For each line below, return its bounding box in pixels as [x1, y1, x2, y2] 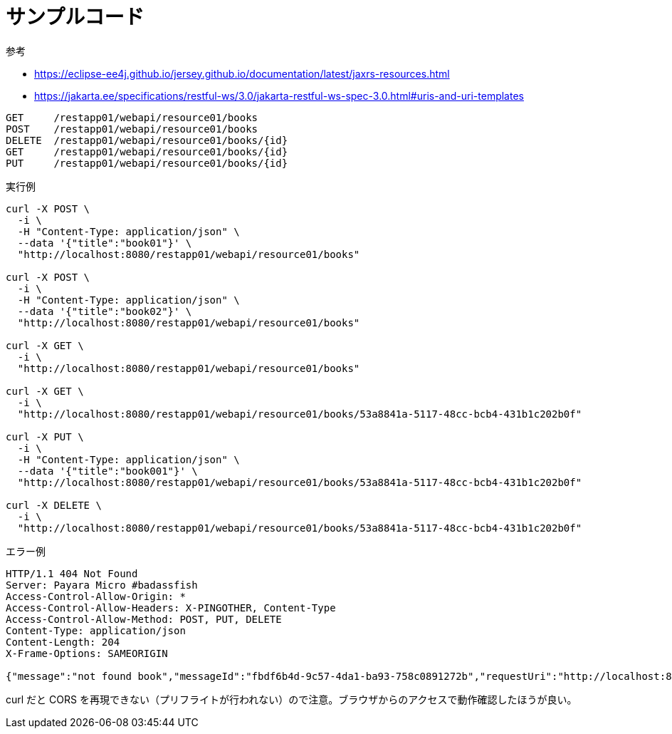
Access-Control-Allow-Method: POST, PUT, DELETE [6, 613, 282, 625]
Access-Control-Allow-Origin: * [6, 590, 186, 602]
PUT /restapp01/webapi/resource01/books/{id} [6, 157, 288, 169]
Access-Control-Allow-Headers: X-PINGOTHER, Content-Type [6, 601, 336, 614]
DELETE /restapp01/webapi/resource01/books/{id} [6, 134, 288, 146]
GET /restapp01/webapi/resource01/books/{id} [6, 145, 288, 157]
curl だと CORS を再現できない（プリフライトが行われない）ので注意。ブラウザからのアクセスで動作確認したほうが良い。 [6, 693, 577, 705]
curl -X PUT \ [6, 430, 84, 443]
